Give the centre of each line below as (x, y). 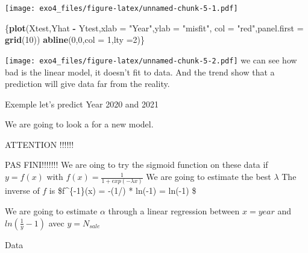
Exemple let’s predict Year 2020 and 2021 (82, 104)
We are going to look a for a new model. (79, 124)
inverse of (22, 191)
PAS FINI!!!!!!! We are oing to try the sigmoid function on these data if (137, 165)
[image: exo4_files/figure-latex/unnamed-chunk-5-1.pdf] (121, 8)
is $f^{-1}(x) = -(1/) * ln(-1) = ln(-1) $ (123, 191)
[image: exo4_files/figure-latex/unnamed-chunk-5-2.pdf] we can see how (151, 59)
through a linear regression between (174, 210)
